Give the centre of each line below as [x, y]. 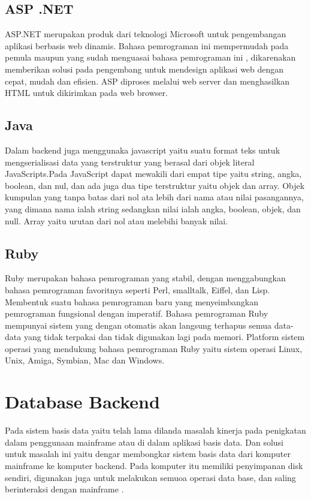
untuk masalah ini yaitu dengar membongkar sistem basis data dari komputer [148, 454]
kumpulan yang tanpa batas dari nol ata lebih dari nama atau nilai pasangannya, [154, 197]
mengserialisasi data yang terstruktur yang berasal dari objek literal [130, 162]
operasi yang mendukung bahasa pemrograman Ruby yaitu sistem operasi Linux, [154, 348]
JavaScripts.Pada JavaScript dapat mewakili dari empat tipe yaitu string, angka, [153, 174]
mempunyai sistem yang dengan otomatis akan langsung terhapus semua [138, 325]
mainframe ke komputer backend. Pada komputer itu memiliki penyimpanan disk [154, 465]
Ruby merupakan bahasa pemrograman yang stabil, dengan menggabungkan [145, 278]
